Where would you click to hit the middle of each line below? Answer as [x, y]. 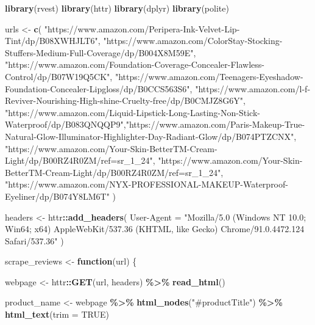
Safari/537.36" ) [34, 240]
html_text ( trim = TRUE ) [57, 314]
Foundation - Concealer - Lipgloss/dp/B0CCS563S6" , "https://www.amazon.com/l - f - [158, 88]
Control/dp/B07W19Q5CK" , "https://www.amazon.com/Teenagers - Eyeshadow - [154, 76]
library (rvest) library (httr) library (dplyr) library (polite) [117, 8]
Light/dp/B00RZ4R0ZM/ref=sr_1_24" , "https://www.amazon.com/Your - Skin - [154, 160]
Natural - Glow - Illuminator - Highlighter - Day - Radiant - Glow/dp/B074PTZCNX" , [151, 136]
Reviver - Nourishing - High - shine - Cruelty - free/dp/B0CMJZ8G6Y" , [125, 100]
